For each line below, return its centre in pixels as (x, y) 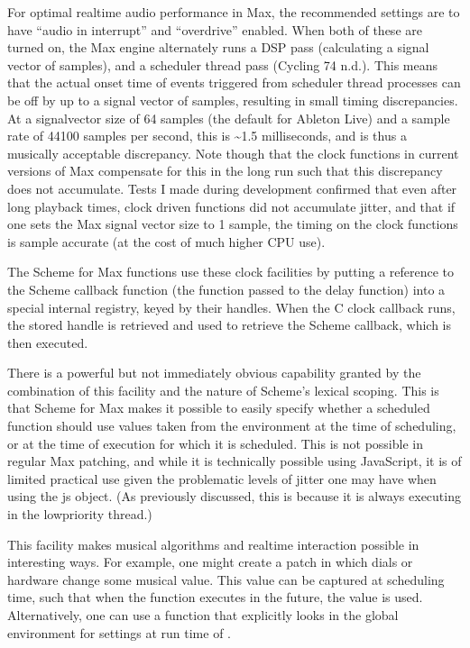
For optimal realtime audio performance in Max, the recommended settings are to (234, 12)
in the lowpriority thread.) (80, 514)
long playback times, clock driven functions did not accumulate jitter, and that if (231, 206)
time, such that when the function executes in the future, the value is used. (215, 597)
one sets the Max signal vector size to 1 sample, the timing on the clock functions (233, 224)
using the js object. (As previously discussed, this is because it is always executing (234, 496)
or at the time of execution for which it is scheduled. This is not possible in (215, 443)
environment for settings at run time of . (119, 632)
